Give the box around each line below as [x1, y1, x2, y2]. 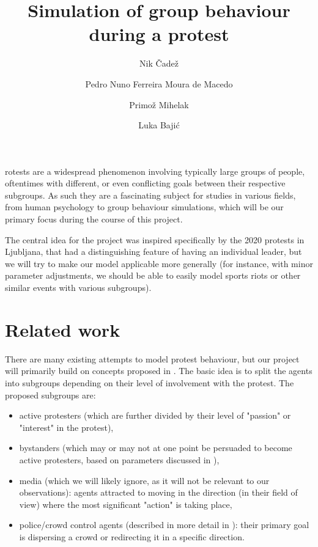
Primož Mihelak [129, 98, 189, 111]
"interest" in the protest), [19, 420, 114, 433]
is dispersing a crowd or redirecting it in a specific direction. [19, 530, 245, 543]
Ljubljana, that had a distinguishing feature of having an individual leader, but [5, 245, 302, 258]
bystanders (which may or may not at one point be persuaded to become [19, 441, 292, 454]
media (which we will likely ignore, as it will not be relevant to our [19, 474, 270, 486]
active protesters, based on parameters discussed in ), [19, 453, 220, 466]
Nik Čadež [139, 57, 179, 70]
